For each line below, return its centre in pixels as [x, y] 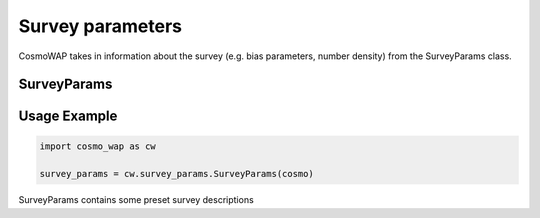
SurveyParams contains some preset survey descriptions [136, 200]
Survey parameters [100, 26]
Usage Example [68, 116]
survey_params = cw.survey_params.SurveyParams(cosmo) [176, 174]
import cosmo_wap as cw [98, 146]
